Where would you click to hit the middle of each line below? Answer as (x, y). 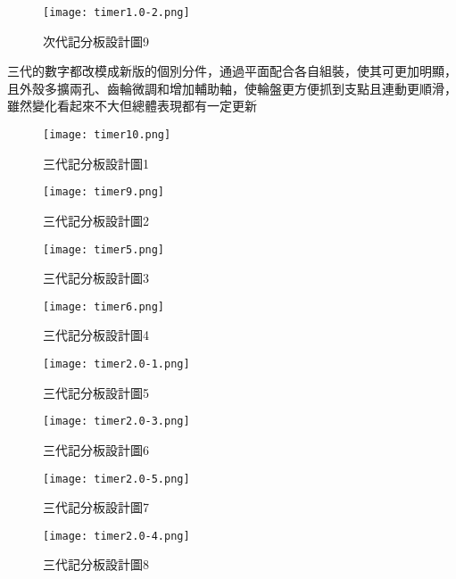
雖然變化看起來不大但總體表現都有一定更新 (132, 106)
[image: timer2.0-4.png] (116, 536)
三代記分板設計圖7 (96, 507)
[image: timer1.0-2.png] (116, 12)
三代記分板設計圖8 (96, 564)
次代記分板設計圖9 (96, 41)
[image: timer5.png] (104, 249)
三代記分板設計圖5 (96, 392)
